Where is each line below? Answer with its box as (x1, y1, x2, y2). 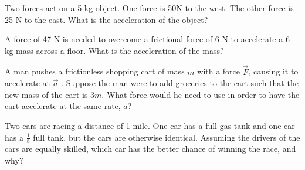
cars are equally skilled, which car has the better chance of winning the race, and (5, 142, 296, 155)
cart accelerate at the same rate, (5, 100, 121, 112)
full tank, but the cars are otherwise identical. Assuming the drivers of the (33, 131, 300, 143)
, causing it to (248, 65, 299, 77)
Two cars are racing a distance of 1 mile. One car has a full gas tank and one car (5, 119, 295, 131)
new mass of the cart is (5, 88, 88, 100)
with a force (197, 65, 240, 77)
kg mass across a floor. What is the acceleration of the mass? (5, 44, 224, 56)
